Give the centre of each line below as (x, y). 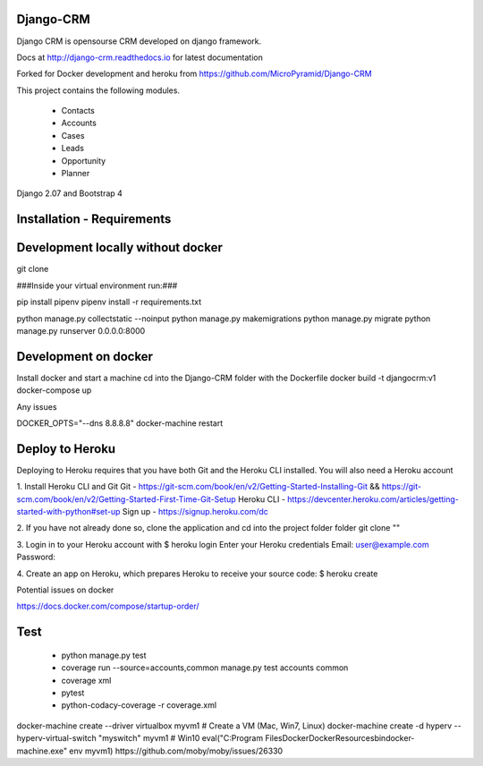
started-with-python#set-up (68, 512)
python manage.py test (104, 655)
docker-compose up (54, 390)
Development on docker (85, 357)
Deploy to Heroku (66, 449)
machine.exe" (42, 751)
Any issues (37, 406)
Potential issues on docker (65, 590)
